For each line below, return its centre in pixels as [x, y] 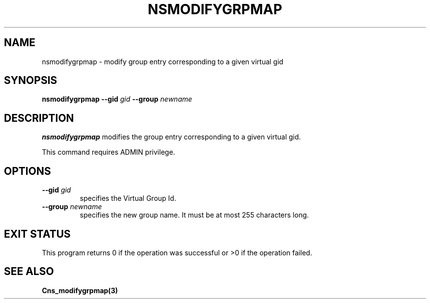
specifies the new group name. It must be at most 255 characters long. [194, 215]
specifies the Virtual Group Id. [128, 198]
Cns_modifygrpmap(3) [80, 290]
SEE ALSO [29, 272]
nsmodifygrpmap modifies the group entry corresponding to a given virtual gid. [171, 137]
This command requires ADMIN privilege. [108, 152]
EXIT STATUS [37, 234]
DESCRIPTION [39, 118]
